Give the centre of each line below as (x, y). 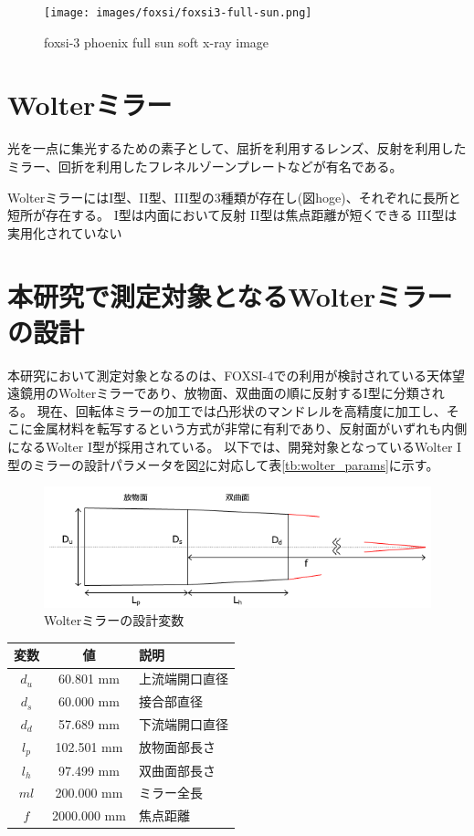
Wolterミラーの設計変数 (114, 620)
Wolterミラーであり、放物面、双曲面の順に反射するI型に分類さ (245, 393)
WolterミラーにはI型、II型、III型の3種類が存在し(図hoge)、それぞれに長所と (234, 197)
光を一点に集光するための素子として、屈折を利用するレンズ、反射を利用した (237, 148)
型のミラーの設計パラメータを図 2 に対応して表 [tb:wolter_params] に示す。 (223, 464)
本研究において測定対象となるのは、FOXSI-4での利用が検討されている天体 (230, 375)
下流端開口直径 (183, 724)
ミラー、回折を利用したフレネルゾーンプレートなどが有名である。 (205, 166)
